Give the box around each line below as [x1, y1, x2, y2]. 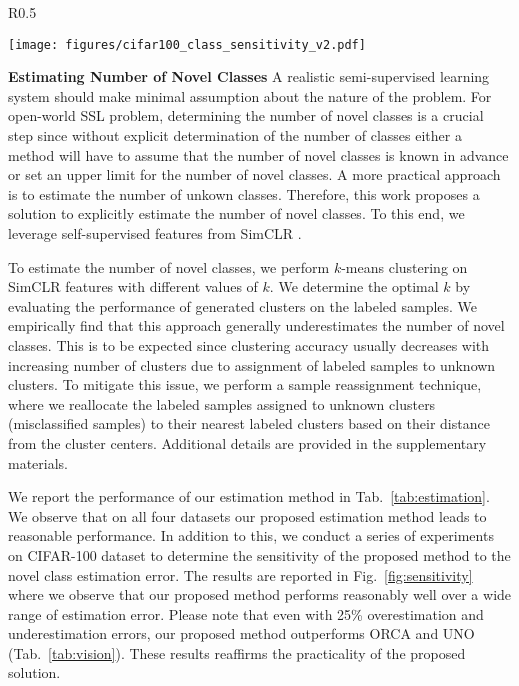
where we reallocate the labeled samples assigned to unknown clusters [8, 393, 436, 414]
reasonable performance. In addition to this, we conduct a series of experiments [8, 525, 494, 546]
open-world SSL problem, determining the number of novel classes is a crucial [8, 105, 484, 126]
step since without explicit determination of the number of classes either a [8, 125, 462, 146]
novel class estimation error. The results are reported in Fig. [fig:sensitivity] [8, 564, 473, 585]
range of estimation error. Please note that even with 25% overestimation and [8, 603, 484, 624]
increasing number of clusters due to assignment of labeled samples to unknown [8, 354, 496, 375]
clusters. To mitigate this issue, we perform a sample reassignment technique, [8, 374, 482, 395]
